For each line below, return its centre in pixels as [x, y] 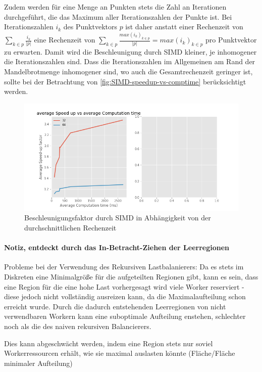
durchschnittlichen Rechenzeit [70, 227]
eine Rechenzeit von [65, 40]
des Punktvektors [90, 27]
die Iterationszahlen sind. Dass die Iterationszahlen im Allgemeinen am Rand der [130, 61]
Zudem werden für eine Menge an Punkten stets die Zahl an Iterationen [115, 7]
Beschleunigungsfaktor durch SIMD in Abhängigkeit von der [118, 218]
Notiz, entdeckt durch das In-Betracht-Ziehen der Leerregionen [117, 247]
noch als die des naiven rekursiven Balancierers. [78, 326]
